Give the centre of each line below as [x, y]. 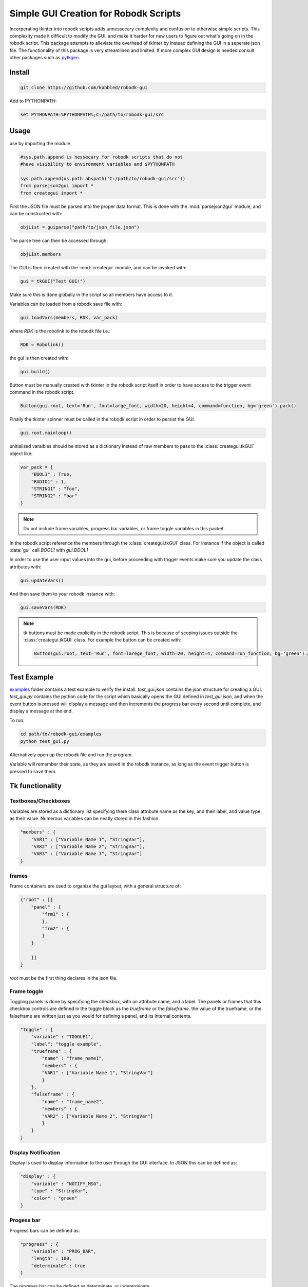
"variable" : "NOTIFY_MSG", [66, 1184]
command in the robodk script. [42, 392]
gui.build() [35, 372]
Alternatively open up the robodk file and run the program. [71, 755]
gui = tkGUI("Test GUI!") [53, 281]
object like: [21, 454]
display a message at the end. [41, 711]
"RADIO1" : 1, [49, 482]
